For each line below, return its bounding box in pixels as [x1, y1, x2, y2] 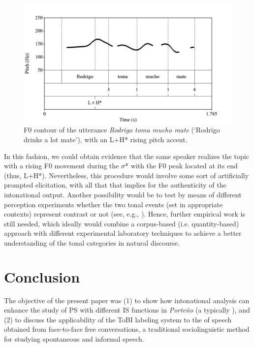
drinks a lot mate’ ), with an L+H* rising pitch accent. [24, 134, 188, 144]
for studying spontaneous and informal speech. [4, 334, 144, 344]
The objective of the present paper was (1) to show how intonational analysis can [4, 295, 250, 305]
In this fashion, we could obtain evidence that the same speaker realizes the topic [4, 151, 249, 161]
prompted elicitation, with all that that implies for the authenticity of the [4, 180, 226, 190]
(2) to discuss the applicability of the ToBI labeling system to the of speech [4, 314, 232, 324]
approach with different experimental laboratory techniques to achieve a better [4, 228, 242, 238]
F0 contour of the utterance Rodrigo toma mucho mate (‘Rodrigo [24, 125, 220, 135]
